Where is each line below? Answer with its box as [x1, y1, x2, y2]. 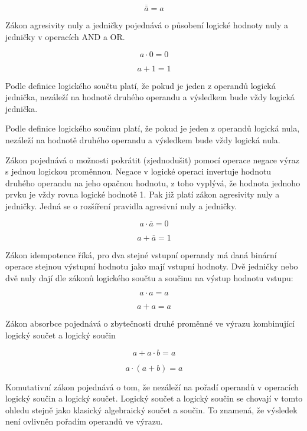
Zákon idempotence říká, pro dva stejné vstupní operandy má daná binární [5, 248, 277, 261]
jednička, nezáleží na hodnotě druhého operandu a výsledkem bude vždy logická [5, 91, 295, 103]
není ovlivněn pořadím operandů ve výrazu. [5, 415, 163, 427]
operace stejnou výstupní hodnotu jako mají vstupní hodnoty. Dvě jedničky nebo [5, 260, 298, 272]
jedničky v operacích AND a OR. [5, 31, 125, 43]
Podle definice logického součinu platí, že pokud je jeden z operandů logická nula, [5, 122, 300, 134]
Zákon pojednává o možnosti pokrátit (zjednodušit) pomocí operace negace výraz [5, 153, 300, 166]
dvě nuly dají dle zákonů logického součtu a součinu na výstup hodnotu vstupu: [5, 271, 293, 284]
